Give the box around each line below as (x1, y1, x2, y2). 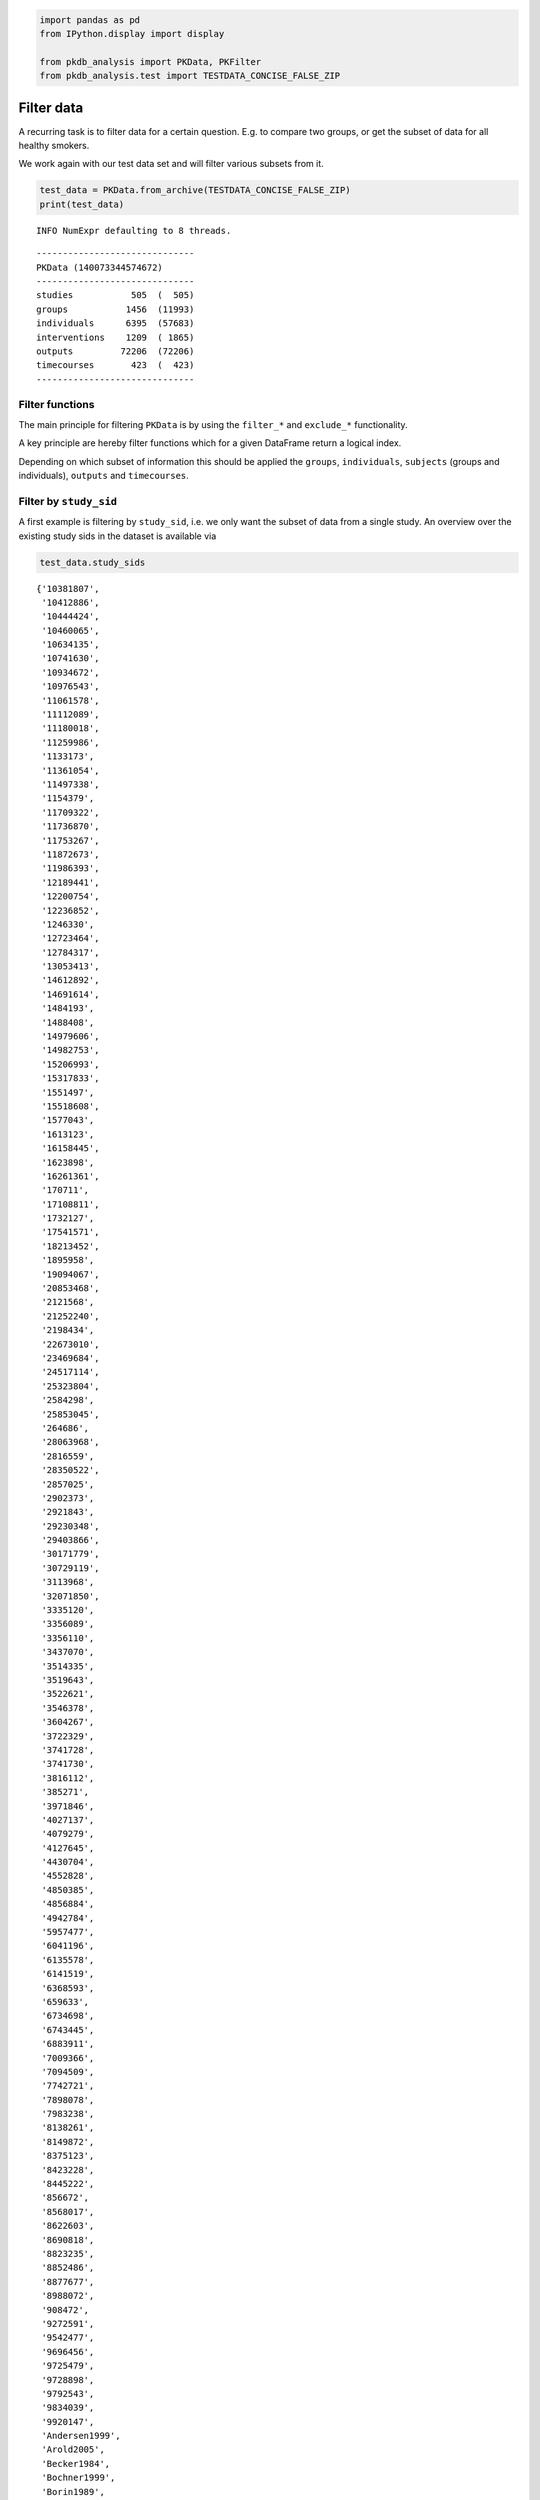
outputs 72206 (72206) (36, 345, 195, 357)
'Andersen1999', (41, 2430, 121, 2442)
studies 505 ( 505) (36, 290, 195, 301)
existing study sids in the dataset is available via (18, 530, 217, 542)
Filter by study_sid (18, 494, 118, 508)
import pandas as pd (39, 14, 140, 25)
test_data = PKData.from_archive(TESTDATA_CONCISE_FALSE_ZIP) (39, 185, 351, 196)
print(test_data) (39, 198, 125, 210)
